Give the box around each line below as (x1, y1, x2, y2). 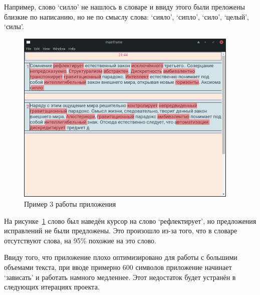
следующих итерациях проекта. (4, 281, 100, 292)
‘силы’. (4, 21, 24, 32)
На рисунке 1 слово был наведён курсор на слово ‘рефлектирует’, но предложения (4, 215, 256, 226)
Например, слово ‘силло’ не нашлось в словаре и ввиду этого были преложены (4, 2, 245, 12)
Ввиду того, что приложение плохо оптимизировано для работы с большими (4, 252, 237, 262)
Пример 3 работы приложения (24, 198, 116, 209)
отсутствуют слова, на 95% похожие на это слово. (4, 235, 156, 245)
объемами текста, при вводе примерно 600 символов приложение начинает (4, 261, 232, 272)
